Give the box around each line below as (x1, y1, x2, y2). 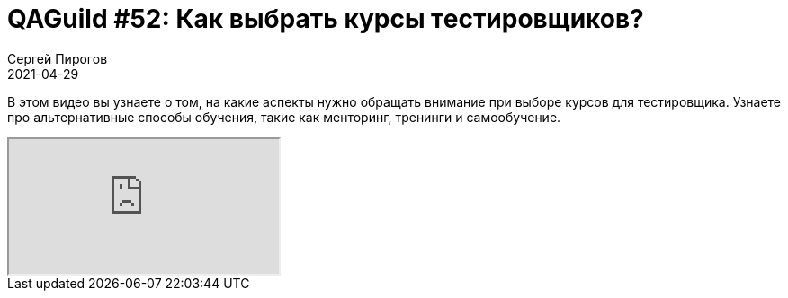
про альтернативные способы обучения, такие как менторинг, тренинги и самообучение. (7, 109, 561, 125)
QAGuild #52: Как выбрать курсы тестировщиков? (7, 4, 644, 34)
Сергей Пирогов (7, 50, 108, 66)
